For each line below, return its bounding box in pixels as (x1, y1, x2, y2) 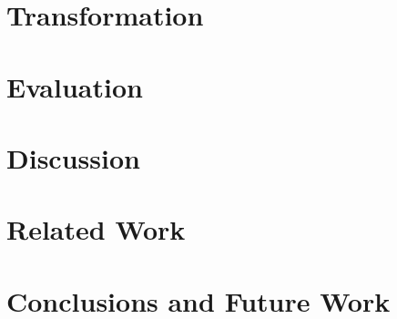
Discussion (6, 139, 140, 176)
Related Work (6, 211, 186, 248)
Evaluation (6, 67, 143, 105)
